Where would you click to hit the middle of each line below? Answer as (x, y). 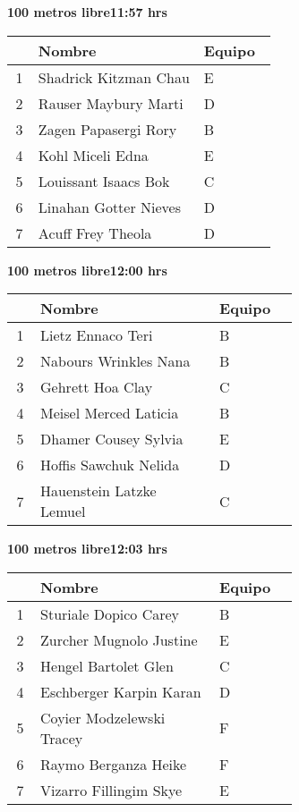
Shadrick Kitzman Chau (114, 77)
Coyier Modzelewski (103, 717)
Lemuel (63, 512)
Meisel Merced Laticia (110, 413)
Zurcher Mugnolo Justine (119, 639)
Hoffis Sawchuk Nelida (110, 465)
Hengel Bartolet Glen (107, 665)
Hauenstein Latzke (98, 491)
